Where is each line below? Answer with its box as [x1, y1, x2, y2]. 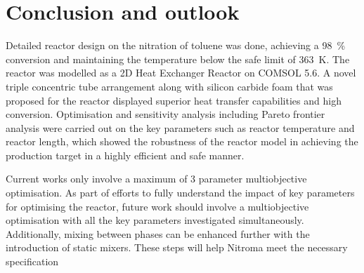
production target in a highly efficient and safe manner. [6, 147, 245, 162]
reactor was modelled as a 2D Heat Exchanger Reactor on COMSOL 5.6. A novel [6, 65, 356, 80]
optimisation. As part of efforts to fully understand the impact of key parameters [6, 185, 355, 200]
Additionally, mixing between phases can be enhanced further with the [6, 226, 310, 241]
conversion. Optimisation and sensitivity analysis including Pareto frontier [6, 107, 325, 121]
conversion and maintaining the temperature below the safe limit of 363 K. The [6, 51, 350, 66]
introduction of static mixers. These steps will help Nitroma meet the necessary [6, 240, 348, 255]
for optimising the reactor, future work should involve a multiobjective [6, 199, 309, 213]
